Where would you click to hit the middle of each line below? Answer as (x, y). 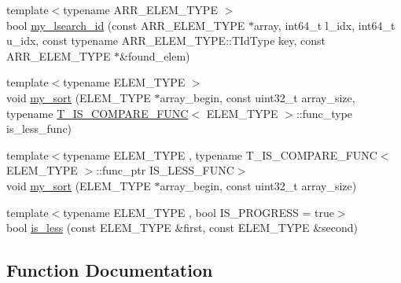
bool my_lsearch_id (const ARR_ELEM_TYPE (126, 25)
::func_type (324, 113)
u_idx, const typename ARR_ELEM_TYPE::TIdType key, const (166, 40)
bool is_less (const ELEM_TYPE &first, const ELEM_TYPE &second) (182, 228)
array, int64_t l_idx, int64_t (325, 25)
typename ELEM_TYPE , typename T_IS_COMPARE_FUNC (220, 154)
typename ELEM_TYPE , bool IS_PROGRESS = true (199, 212)
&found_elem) (155, 55)
